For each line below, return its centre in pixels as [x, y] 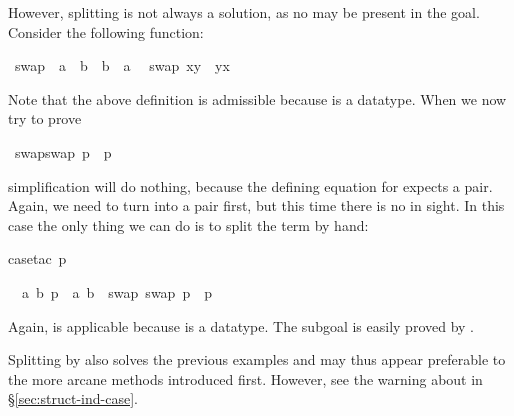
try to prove [45, 118]
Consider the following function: [106, 31]
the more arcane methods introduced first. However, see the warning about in [245, 378]
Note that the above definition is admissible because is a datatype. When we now [257, 98]
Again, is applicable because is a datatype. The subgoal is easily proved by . [241, 325]
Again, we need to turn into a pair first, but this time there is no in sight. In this [256, 205]
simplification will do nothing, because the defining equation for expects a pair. [250, 185]
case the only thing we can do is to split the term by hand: [188, 224]
